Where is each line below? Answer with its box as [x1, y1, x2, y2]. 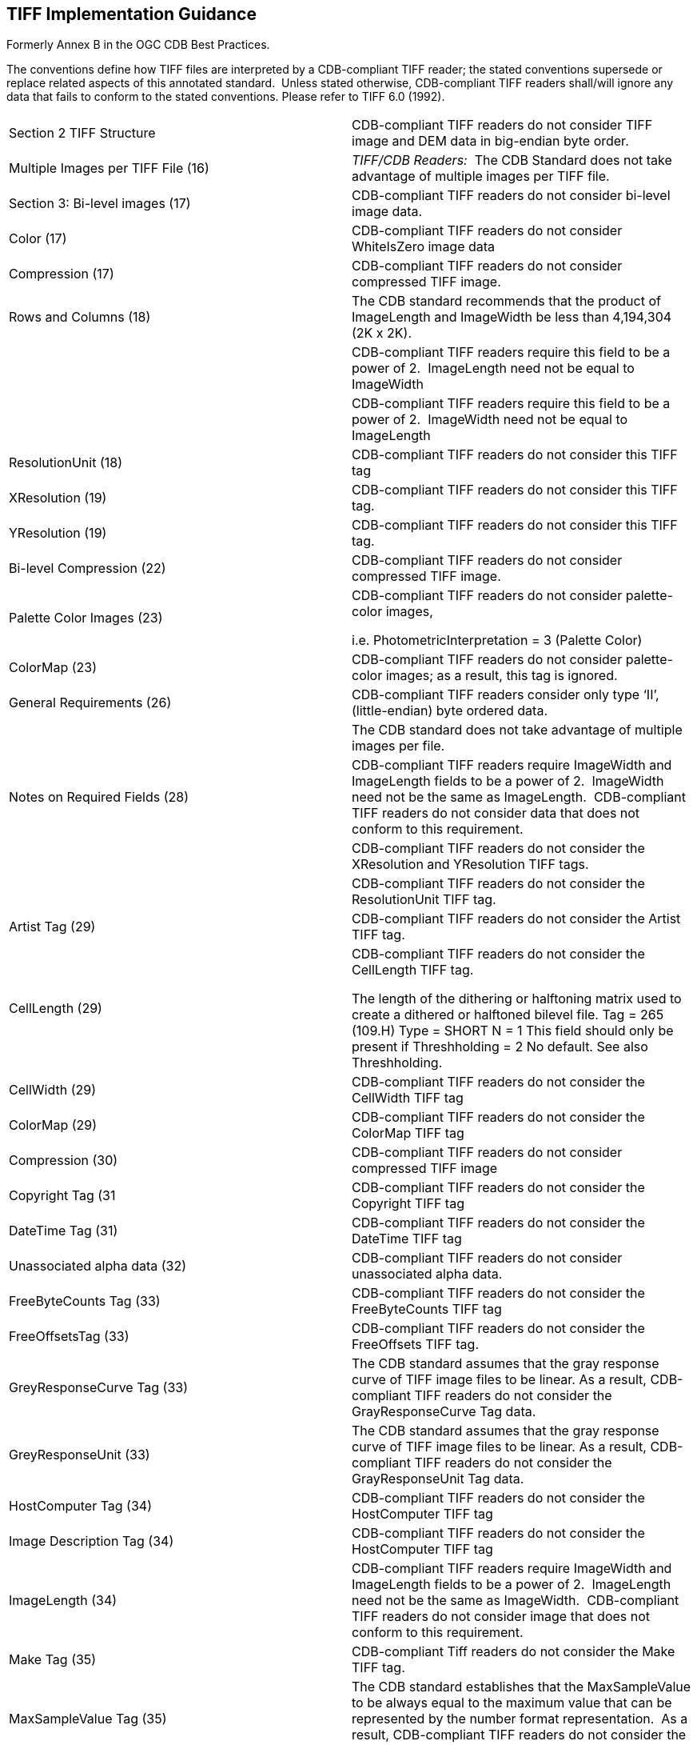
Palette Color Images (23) [9, 610, 163, 626]
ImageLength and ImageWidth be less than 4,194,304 [352, 309, 672, 326]
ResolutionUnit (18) [9, 454, 122, 471]
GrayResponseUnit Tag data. [352, 1471, 524, 1487]
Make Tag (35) [9, 1651, 97, 1668]
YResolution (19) [9, 525, 107, 542]
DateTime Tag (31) [9, 1223, 118, 1239]
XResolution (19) [9, 490, 107, 506]
